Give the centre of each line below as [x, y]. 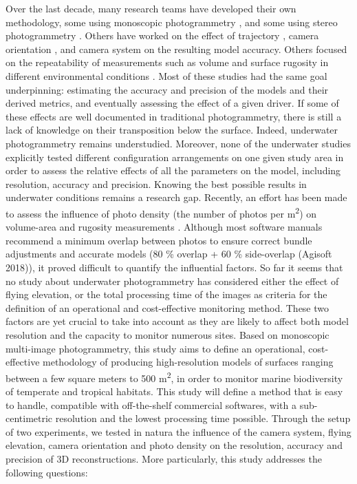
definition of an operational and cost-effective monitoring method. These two [167, 307]
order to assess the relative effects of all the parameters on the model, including [173, 170]
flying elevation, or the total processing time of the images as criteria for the [166, 294]
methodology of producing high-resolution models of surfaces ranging [188, 362]
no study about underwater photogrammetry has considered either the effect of [172, 281]
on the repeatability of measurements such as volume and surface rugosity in [167, 62]
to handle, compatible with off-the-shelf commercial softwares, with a [151, 404]
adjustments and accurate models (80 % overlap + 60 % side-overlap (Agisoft [169, 254]
